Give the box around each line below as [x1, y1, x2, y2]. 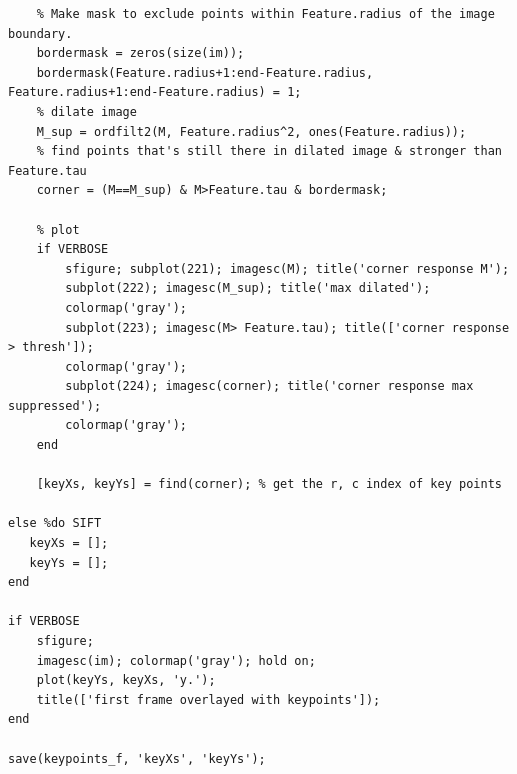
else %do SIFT [8, 516, 102, 531]
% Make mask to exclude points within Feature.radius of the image [36, 7, 495, 21]
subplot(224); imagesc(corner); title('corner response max [65, 379, 474, 394]
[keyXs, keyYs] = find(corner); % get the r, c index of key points [36, 477, 502, 492]
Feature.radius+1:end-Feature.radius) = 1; [8, 85, 302, 100]
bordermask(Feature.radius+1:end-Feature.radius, [36, 65, 374, 80]
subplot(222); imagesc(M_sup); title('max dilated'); [65, 281, 431, 296]
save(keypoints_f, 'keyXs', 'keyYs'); [8, 751, 266, 766]
